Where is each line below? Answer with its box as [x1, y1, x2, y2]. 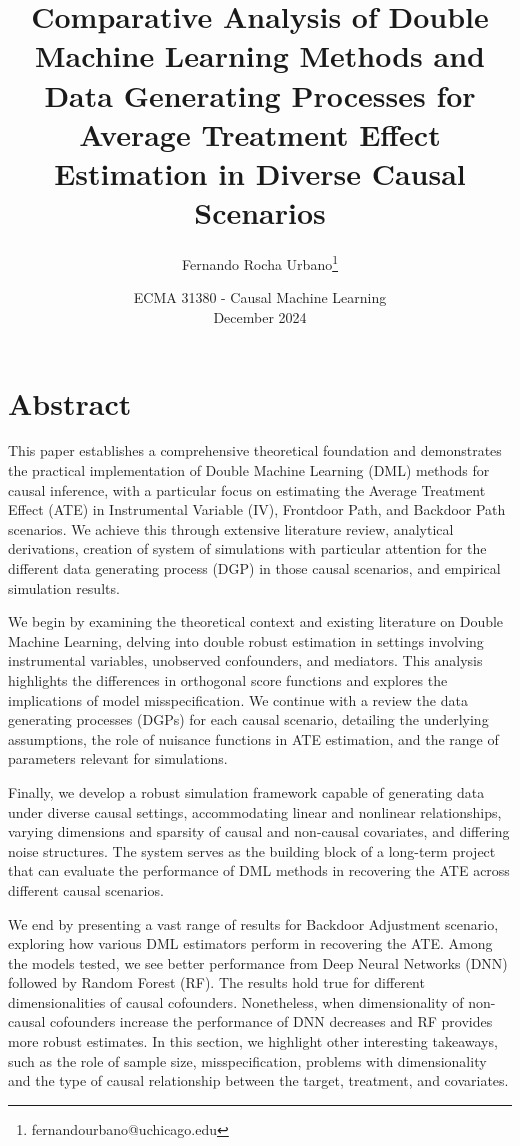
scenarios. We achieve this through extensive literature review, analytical [8, 518, 454, 539]
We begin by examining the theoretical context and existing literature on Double [8, 611, 504, 632]
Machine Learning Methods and [35, 35, 485, 76]
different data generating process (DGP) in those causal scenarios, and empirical [8, 558, 501, 578]
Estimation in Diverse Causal [54, 152, 466, 193]
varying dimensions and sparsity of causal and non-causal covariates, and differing [8, 821, 510, 842]
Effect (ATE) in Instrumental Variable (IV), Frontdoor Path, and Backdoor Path [8, 499, 506, 520]
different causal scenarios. [8, 879, 164, 900]
